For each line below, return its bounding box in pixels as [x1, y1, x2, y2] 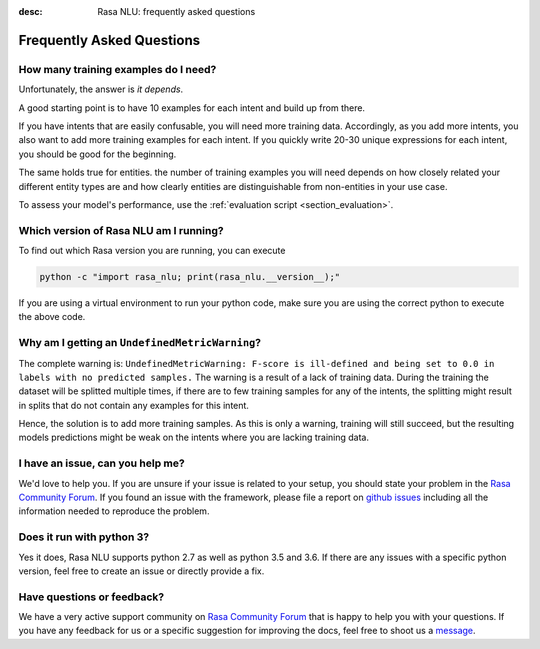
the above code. [18, 311, 86, 323]
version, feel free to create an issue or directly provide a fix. [18, 565, 265, 577]
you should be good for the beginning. [18, 148, 177, 160]
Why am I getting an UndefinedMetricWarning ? [18, 336, 262, 350]
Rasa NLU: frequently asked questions [97, 6, 256, 17]
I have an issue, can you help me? [18, 456, 185, 470]
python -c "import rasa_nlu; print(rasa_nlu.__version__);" [39, 271, 341, 283]
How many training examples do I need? [18, 62, 217, 76]
